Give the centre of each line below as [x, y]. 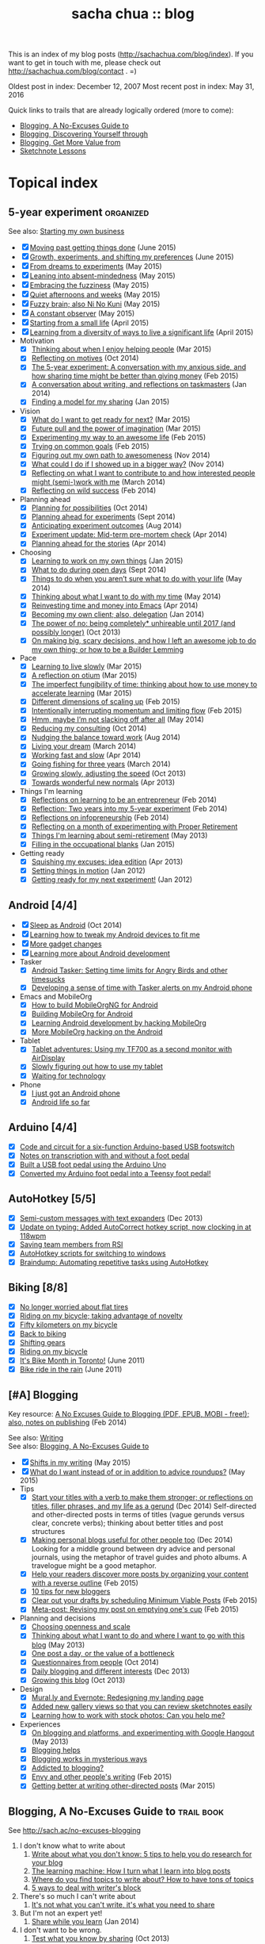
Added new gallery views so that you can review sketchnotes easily [142, 1706]
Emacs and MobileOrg [56, 997]
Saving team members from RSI [71, 1244]
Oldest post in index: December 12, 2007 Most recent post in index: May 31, [131, 86]
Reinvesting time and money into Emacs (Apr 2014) [115, 605]
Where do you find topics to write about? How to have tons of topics [143, 1880]
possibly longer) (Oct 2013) [76, 632]
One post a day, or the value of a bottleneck [103, 1653]
